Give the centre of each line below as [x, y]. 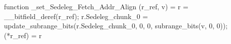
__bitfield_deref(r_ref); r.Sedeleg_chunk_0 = [76, 16]
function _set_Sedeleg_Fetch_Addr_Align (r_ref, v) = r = [96, 6]
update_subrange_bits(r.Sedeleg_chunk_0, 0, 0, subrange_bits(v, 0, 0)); [116, 26]
